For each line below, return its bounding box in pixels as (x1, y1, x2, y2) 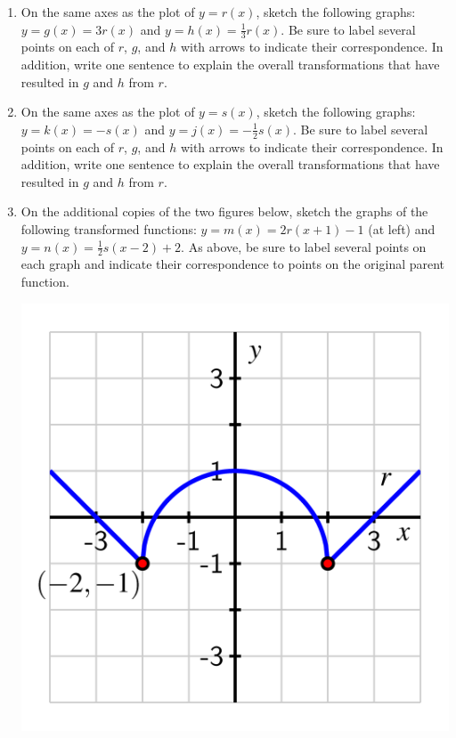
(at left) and (368, 220, 436, 238)
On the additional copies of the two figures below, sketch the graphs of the (20, 202, 428, 221)
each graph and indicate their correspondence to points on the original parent (20, 255, 445, 273)
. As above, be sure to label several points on (181, 237, 427, 255)
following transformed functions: (20, 220, 197, 238)
